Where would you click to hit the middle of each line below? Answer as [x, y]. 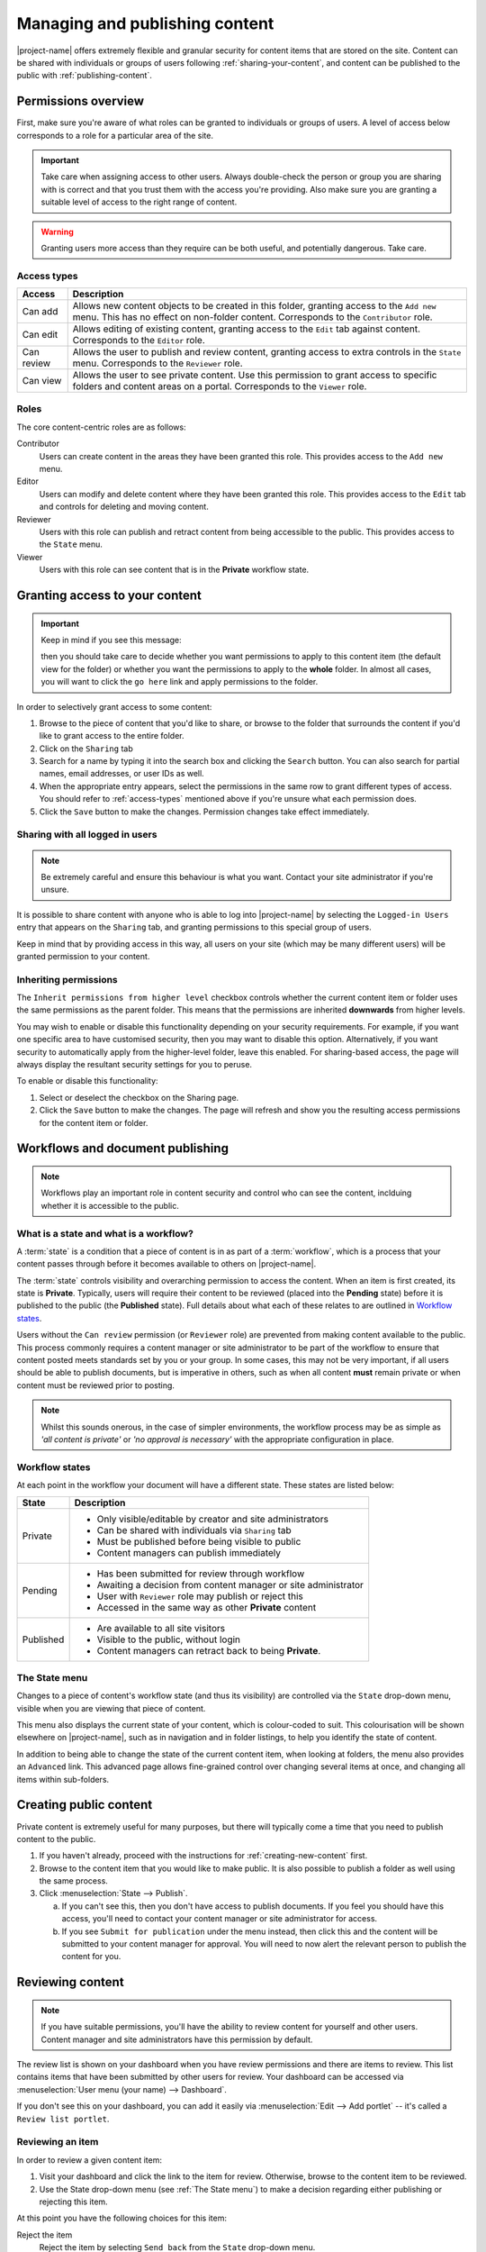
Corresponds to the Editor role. [139, 341]
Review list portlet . [63, 2119]
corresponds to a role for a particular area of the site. [115, 135]
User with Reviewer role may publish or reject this [200, 1596]
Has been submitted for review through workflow [201, 1574]
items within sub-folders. [63, 1779]
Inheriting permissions [67, 979]
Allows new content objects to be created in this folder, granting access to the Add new [254, 306]
